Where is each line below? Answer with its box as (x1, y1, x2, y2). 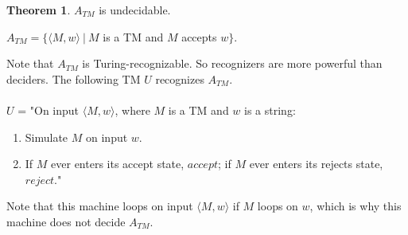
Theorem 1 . (6, 2, 71, 18)
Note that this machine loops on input (6, 198, 193, 214)
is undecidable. (99, 2, 171, 18)
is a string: (244, 101, 296, 118)
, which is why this (309, 198, 402, 214)
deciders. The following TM (6, 70, 141, 87)
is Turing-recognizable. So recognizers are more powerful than (82, 55, 383, 72)
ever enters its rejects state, (249, 155, 383, 172)
